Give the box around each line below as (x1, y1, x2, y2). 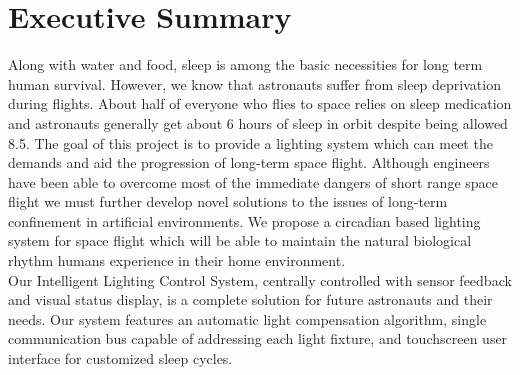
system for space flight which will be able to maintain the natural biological (8, 230, 472, 251)
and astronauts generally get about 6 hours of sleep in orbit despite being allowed (8, 112, 508, 133)
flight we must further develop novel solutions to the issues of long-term (8, 191, 448, 212)
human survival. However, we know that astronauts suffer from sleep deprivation (8, 73, 501, 94)
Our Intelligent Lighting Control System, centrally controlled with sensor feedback (8, 269, 512, 290)
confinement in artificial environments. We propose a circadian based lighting (8, 210, 481, 231)
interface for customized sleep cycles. (8, 348, 233, 369)
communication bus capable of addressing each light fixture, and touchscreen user (8, 328, 508, 349)
